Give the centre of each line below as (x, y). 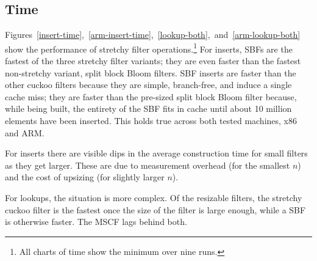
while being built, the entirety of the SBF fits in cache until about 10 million (148, 108)
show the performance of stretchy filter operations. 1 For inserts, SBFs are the (149, 48)
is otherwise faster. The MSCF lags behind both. (96, 222)
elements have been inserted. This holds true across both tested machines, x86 (151, 121)
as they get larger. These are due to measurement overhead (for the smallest (148, 165)
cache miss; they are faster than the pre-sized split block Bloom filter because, (151, 96)
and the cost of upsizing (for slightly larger (85, 177)
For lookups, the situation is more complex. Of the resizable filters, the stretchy (154, 197)
